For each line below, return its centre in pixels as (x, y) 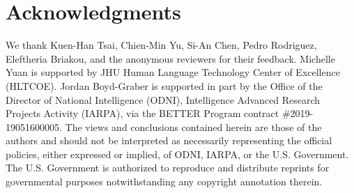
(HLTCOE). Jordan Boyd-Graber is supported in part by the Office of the (164, 85)
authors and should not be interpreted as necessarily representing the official (169, 140)
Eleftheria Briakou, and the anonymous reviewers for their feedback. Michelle (170, 58)
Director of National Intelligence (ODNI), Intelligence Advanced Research (163, 99)
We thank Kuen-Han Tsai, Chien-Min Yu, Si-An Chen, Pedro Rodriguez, (161, 45)
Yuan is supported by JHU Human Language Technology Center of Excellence (173, 72)
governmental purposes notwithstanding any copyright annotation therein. (164, 182)
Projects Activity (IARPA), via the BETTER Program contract (143, 113)
